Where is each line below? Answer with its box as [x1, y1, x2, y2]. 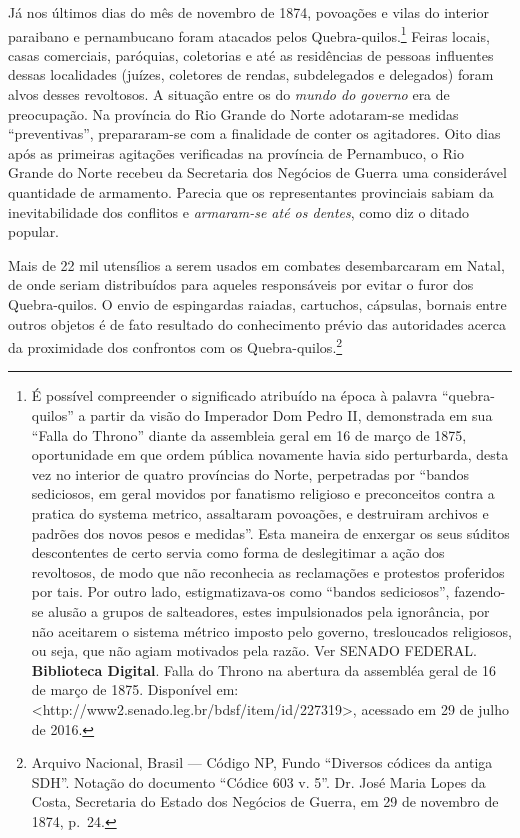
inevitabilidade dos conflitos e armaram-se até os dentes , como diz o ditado [8, 201, 469, 222]
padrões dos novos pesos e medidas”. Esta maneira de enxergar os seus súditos [31, 522, 510, 543]
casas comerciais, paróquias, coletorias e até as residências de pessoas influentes [8, 44, 494, 65]
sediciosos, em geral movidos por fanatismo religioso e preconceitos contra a [31, 483, 495, 504]
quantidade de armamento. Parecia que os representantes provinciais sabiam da [8, 182, 494, 202]
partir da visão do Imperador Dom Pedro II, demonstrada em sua [90, 405, 493, 425]
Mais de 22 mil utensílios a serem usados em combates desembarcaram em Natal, [8, 254, 505, 275]
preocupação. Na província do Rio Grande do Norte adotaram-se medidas [8, 103, 459, 124]
